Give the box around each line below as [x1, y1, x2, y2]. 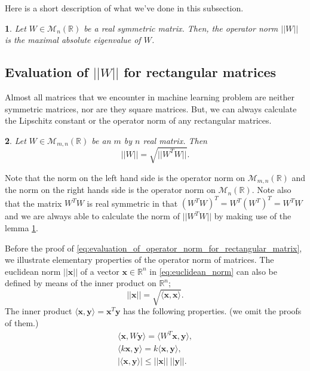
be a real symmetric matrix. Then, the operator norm [84, 22, 278, 34]
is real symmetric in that [87, 197, 178, 209]
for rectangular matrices [124, 63, 277, 81]
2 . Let [5, 134, 26, 146]
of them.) [5, 317, 39, 329]
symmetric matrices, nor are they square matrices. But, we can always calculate [5, 102, 297, 115]
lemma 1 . [5, 221, 39, 234]
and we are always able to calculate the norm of [5, 210, 180, 222]
